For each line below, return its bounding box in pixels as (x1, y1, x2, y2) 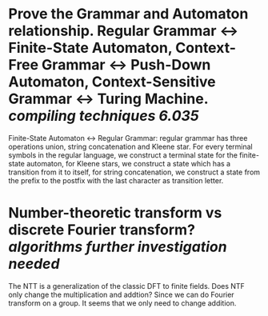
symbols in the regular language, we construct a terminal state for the (8, 150, 238, 160)
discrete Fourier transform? (8, 221, 196, 239)
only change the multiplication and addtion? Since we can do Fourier (8, 290, 234, 299)
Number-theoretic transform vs (8, 204, 222, 222)
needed (8, 255, 60, 273)
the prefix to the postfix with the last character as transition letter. (8, 175, 224, 185)
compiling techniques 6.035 (8, 107, 199, 125)
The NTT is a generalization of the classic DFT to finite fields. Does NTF (8, 281, 246, 290)
